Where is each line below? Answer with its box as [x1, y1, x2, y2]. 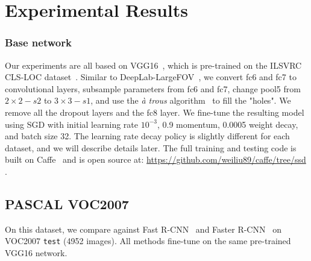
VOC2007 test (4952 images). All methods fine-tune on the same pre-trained [5, 234, 291, 247]
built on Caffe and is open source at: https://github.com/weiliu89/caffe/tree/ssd [5, 153, 306, 166]
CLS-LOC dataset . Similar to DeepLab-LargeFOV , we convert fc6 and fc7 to [5, 71, 297, 83]
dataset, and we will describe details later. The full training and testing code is [5, 141, 297, 154]
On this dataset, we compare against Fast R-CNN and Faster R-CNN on [5, 222, 281, 235]
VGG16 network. [5, 246, 68, 259]
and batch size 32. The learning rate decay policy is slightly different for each [5, 130, 290, 142]
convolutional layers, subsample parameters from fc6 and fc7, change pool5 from [5, 82, 301, 95]
